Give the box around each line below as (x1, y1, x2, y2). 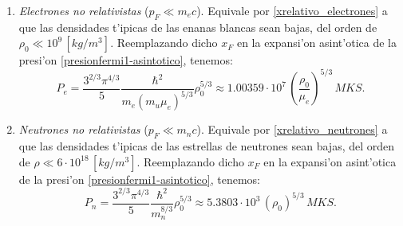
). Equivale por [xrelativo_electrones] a (196, 2, 388, 18)
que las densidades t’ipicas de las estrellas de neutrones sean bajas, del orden (18, 138, 395, 154)
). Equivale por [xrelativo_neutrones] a (196, 121, 388, 138)
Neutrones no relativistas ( (18, 121, 148, 138)
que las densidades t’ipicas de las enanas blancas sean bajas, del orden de (18, 18, 377, 35)
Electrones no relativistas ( (18, 2, 149, 18)
